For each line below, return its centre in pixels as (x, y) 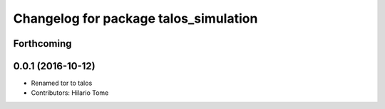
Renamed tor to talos (62, 83)
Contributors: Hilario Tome (70, 93)
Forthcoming (42, 44)
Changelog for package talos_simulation (135, 18)
